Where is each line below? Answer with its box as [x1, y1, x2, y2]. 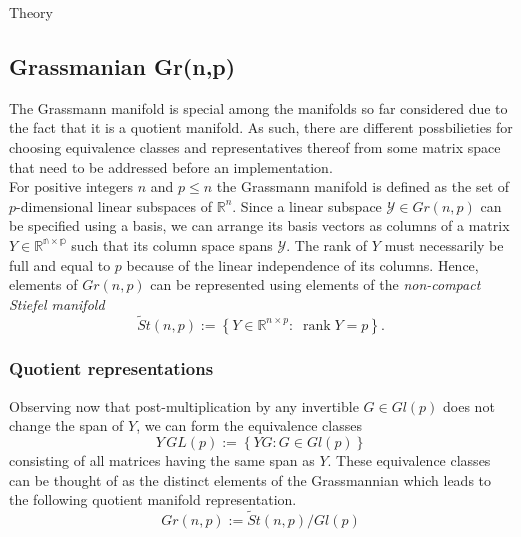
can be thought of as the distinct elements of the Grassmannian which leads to [9, 469, 492, 490]
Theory [9, 2, 53, 22]
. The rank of [286, 234, 368, 255]
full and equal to [9, 254, 111, 275]
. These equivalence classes [327, 449, 491, 470]
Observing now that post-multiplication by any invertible [9, 395, 359, 416]
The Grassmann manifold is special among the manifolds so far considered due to [9, 97, 508, 118]
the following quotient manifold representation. [9, 489, 297, 510]
